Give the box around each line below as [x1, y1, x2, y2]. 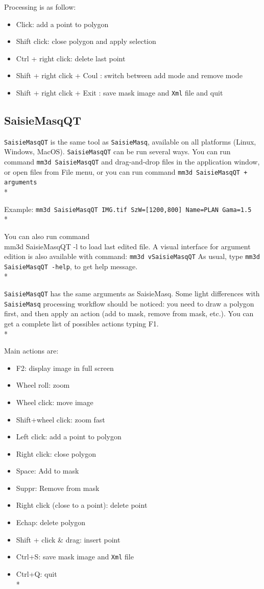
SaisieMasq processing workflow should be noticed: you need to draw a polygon [4, 298, 254, 309]
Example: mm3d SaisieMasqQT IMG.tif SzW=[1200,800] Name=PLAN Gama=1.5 [4, 203, 252, 214]
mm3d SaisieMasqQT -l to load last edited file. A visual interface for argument [4, 241, 251, 251]
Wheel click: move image [16, 396, 93, 407]
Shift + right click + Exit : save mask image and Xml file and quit [16, 87, 223, 98]
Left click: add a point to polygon [16, 431, 122, 442]
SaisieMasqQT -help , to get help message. [4, 261, 138, 271]
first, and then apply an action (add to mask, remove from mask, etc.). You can [4, 308, 254, 319]
